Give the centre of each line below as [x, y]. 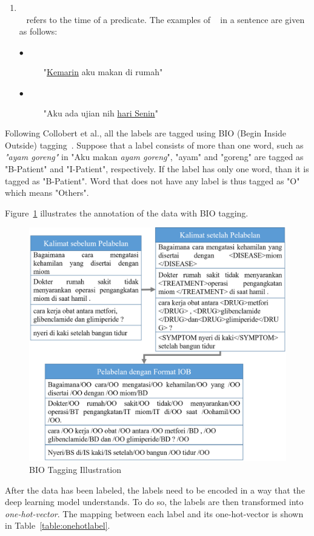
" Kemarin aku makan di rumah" [103, 72]
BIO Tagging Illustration [75, 469]
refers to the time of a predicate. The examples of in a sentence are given [165, 19]
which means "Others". [47, 193]
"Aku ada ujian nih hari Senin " [101, 112]
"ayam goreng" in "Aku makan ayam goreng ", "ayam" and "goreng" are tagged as [154, 157]
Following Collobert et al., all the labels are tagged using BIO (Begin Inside [146, 133]
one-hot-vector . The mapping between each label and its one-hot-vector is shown [154, 513]
